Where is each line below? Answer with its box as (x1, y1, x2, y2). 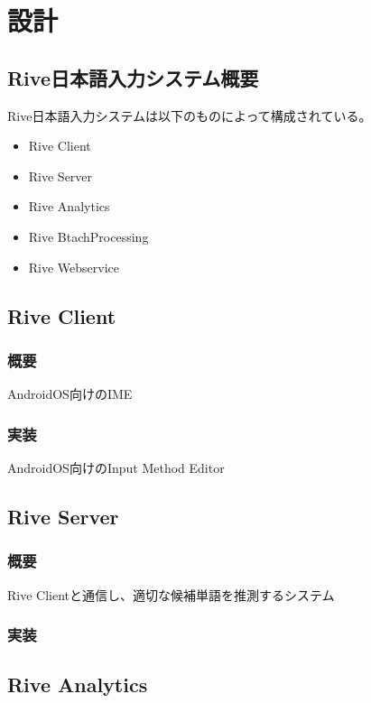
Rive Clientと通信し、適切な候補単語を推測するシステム (7, 585, 335, 604)
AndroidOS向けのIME (7, 384, 133, 403)
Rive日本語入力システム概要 (7, 63, 259, 91)
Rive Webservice (28, 257, 120, 276)
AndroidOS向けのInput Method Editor (7, 458, 225, 476)
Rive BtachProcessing (28, 227, 149, 245)
